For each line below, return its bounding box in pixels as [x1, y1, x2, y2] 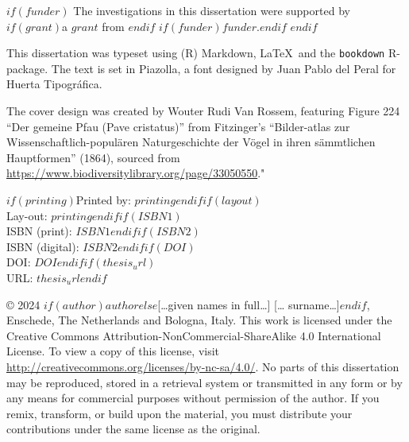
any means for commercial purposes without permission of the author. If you [6, 390, 380, 406]
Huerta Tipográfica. [6, 76, 102, 92]
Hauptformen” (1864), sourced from [6, 149, 180, 165]
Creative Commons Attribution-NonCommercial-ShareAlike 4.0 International [6, 327, 381, 343]
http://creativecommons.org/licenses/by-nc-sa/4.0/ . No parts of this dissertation [6, 358, 399, 374]
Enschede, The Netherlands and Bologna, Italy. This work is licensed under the [6, 312, 392, 328]
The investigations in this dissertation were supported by [73, 2, 350, 18]
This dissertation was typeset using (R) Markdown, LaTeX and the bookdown [6, 45, 385, 61]
